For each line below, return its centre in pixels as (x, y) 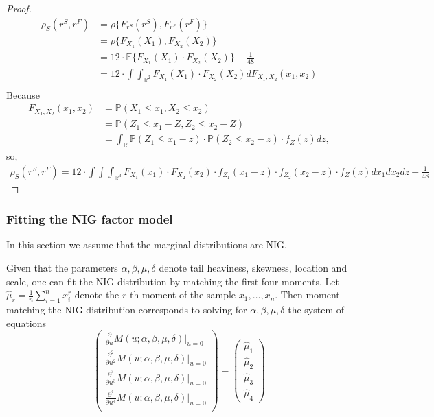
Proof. (19, 8)
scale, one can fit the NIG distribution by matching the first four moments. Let (173, 281)
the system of (316, 309)
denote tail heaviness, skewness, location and (253, 267)
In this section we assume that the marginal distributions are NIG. (147, 245)
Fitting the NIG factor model (90, 219)
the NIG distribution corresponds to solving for (148, 309)
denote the (97, 295)
